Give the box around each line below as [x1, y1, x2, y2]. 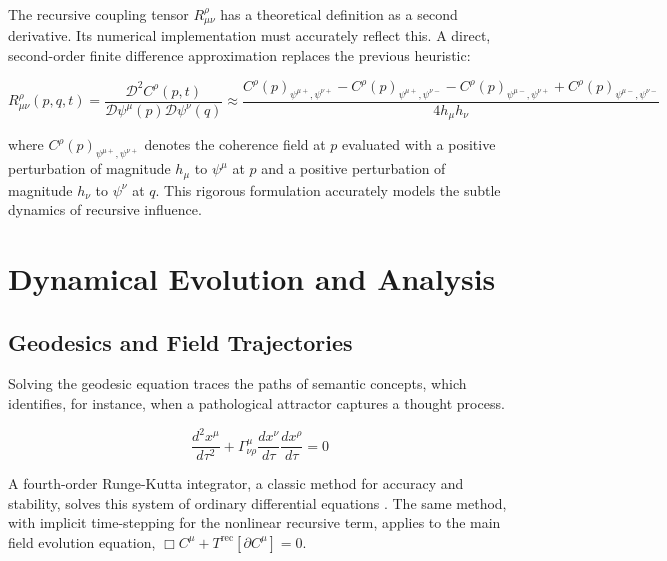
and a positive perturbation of [261, 158, 446, 179]
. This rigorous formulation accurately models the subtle [155, 179, 501, 200]
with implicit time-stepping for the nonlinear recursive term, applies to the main [8, 512, 501, 533]
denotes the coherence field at [144, 134, 326, 155]
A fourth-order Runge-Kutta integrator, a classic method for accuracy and [8, 473, 464, 494]
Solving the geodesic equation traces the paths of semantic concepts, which [8, 373, 467, 394]
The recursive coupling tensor [8, 4, 189, 24]
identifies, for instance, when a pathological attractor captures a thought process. [8, 393, 505, 414]
